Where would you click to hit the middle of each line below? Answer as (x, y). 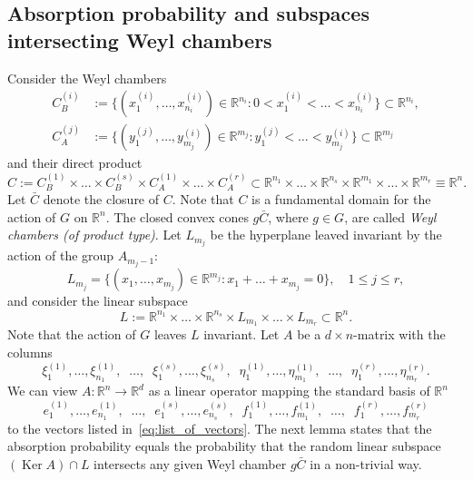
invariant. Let (241, 334)
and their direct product (75, 163)
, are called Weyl (390, 216)
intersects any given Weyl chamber (190, 463)
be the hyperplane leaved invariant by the (326, 235)
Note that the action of (72, 334)
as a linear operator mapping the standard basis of (289, 391)
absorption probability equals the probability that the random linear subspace (224, 446)
